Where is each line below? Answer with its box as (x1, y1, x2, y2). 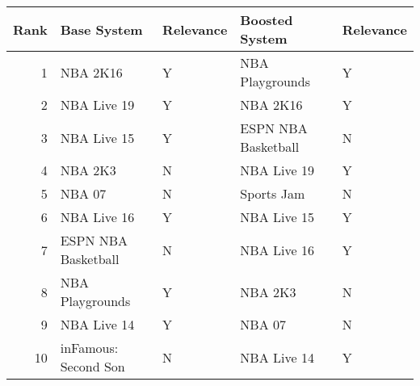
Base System (60, 19, 143, 39)
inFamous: (60, 338, 119, 357)
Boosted (240, 10, 293, 29)
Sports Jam (240, 184, 305, 203)
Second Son (60, 357, 125, 376)
